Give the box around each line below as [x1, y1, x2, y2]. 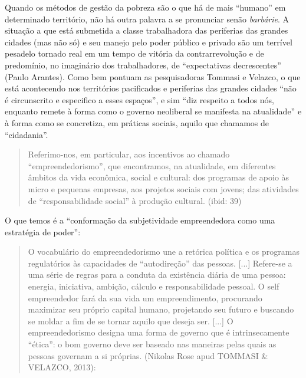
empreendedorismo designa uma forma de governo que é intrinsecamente [28, 326, 289, 338]
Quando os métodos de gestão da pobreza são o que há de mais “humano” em [5, 1, 286, 13]
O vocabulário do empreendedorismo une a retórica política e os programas [28, 245, 300, 258]
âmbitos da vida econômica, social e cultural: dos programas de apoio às [28, 171, 289, 183]
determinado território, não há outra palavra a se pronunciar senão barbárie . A [5, 12, 289, 25]
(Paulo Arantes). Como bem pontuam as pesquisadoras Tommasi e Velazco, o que [5, 70, 301, 83]
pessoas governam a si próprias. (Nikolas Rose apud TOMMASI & [28, 349, 268, 361]
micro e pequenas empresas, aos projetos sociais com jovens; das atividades [28, 182, 299, 195]
